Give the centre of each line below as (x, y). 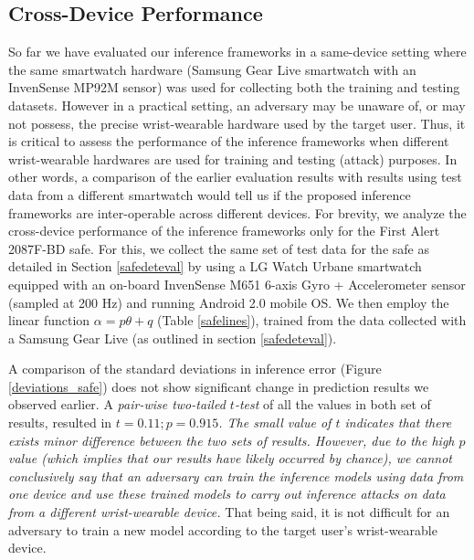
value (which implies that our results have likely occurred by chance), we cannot (230, 458)
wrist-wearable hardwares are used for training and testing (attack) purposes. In (233, 158)
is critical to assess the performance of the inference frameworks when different (229, 141)
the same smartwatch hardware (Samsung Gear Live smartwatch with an (212, 69)
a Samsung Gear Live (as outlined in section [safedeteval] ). (173, 338)
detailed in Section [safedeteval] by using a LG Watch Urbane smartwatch (215, 266)
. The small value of (275, 423)
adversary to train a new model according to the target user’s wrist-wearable (223, 529)
